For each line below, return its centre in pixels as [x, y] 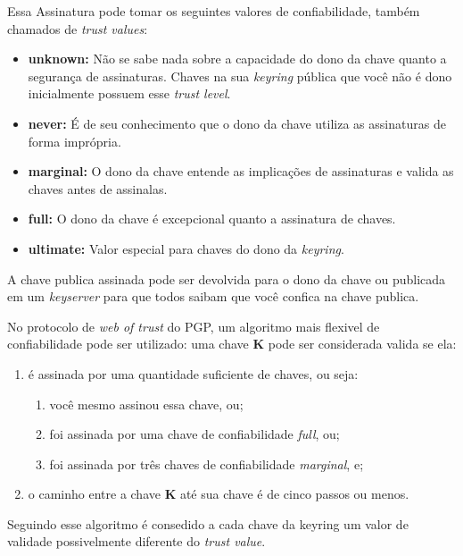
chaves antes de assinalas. [98, 188]
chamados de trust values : [78, 28]
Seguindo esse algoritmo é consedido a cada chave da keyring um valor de [208, 523]
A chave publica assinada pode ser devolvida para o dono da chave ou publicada [227, 278]
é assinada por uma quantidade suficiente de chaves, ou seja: [193, 373]
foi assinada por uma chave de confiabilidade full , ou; [194, 434]
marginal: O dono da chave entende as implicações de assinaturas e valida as [241, 171]
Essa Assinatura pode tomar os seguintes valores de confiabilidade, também [214, 11]
